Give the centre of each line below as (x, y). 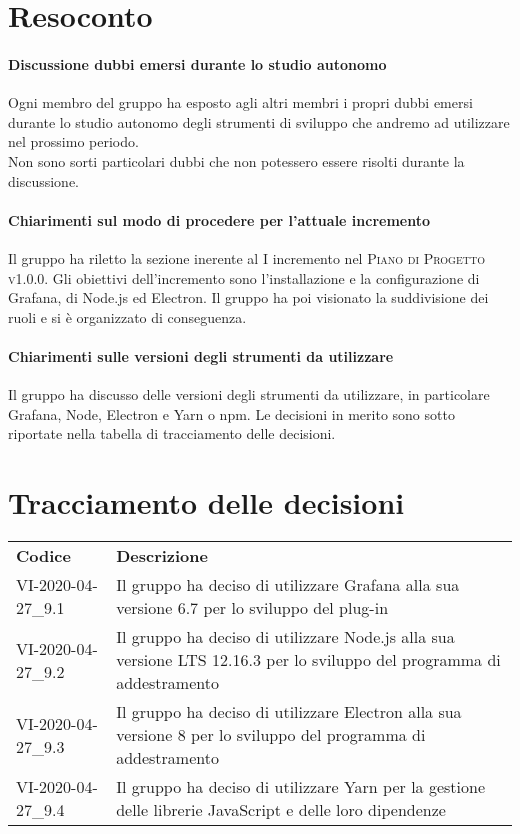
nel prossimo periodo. (73, 141)
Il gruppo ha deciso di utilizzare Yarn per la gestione (300, 787)
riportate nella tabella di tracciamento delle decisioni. (172, 433)
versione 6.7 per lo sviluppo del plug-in (252, 608)
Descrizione (162, 556)
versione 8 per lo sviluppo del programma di (271, 735)
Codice (43, 556)
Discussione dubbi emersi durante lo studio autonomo (197, 63)
